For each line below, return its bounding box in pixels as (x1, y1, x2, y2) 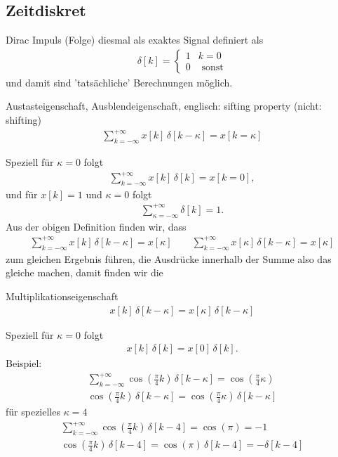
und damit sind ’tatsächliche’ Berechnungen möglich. (6, 75, 233, 89)
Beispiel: (6, 356, 42, 371)
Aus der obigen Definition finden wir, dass (6, 219, 187, 233)
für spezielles (6, 404, 60, 419)
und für (6, 186, 38, 201)
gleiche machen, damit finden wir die (6, 265, 163, 280)
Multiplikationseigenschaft (6, 288, 119, 303)
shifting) (6, 112, 42, 127)
